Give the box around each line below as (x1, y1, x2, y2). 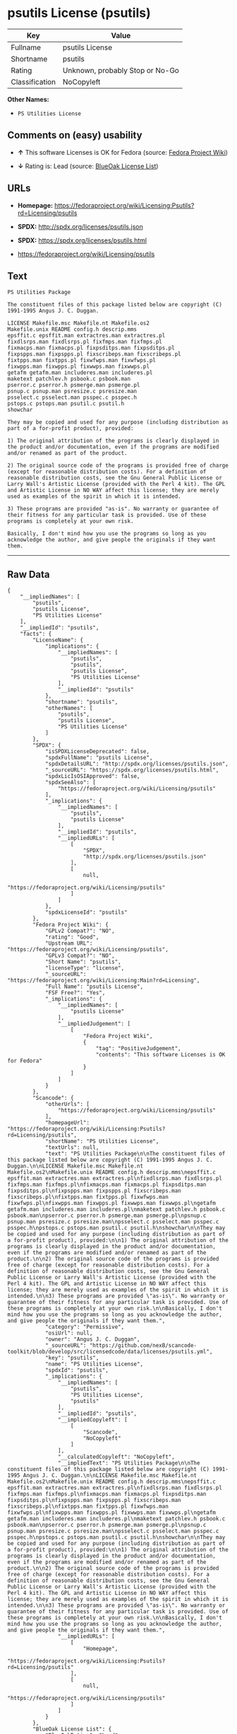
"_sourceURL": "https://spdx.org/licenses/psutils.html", (44, 767, 219, 774)
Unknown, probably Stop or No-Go (62, 65, 180, 75)
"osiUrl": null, (44, 1329, 93, 1337)
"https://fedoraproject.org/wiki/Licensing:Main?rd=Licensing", (7, 977, 200, 984)
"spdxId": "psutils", (44, 1367, 109, 1374)
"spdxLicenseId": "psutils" (44, 909, 128, 917)
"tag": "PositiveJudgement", (95, 1045, 181, 1052)
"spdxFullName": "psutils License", (44, 755, 153, 762)
